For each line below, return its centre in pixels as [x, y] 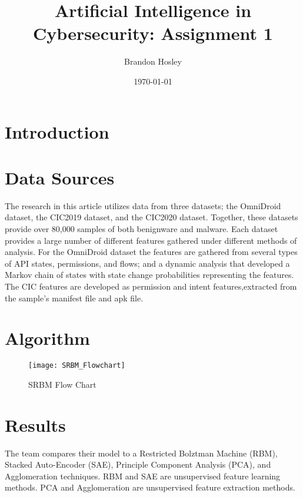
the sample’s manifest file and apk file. [74, 298]
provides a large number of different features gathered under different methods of [151, 240]
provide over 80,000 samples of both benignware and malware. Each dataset [141, 229]
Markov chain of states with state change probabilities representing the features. [149, 275]
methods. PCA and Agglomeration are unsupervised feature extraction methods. [150, 487]
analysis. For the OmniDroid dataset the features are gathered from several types [151, 252]
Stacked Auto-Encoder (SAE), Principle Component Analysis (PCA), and [138, 464]
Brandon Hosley [153, 61]
